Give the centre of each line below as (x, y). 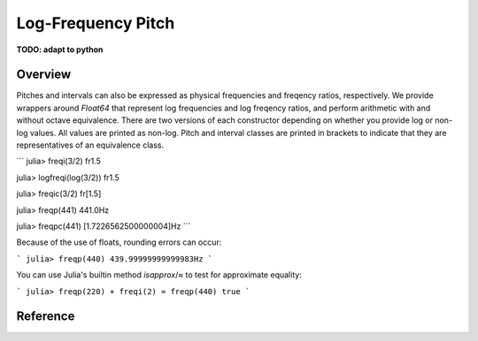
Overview (44, 75)
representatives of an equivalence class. (90, 145)
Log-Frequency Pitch (96, 23)
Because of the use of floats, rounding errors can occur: (119, 242)
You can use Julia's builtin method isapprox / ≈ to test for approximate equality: (159, 275)
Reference (46, 317)
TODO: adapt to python (60, 49)
